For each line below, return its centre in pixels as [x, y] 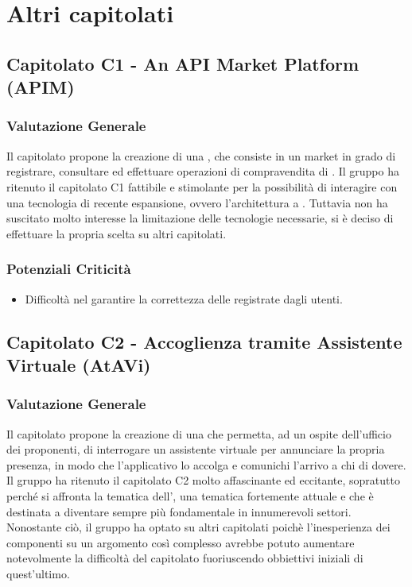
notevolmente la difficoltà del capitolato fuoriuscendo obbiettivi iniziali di [185, 558]
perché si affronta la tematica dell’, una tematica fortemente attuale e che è [190, 495]
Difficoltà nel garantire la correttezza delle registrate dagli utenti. [184, 298]
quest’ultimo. [38, 573]
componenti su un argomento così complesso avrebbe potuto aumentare [181, 542]
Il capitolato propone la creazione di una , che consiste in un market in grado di [201, 155]
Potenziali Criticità [69, 269]
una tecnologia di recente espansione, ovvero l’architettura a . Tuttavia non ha [197, 202]
